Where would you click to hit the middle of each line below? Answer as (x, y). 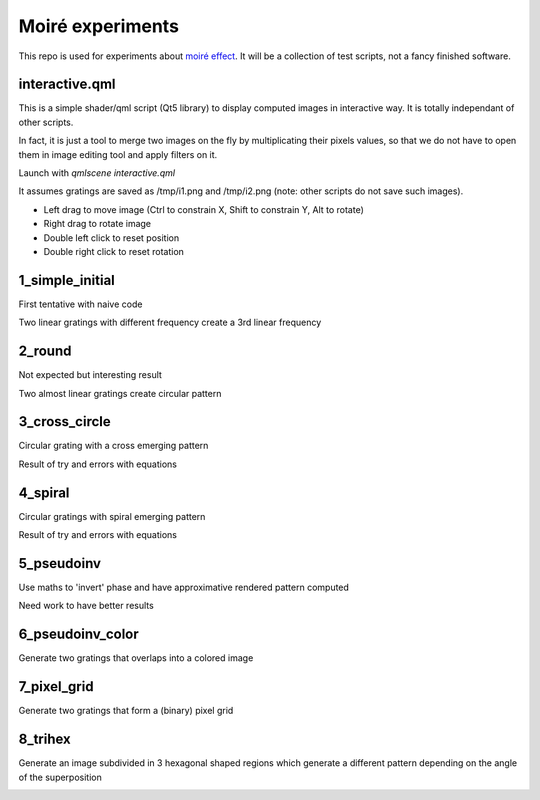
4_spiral (44, 492)
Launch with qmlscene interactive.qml (96, 173)
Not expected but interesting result (90, 375)
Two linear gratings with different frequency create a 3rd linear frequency (170, 322)
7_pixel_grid (56, 686)
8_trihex (45, 739)
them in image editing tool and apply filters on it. (118, 154)
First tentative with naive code (80, 304)
